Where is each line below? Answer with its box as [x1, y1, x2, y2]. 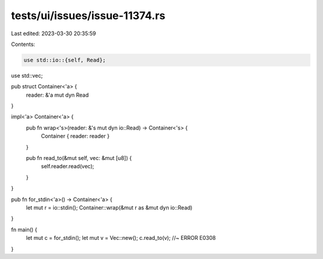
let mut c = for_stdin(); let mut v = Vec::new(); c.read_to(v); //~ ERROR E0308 [26, 235, 216, 242]
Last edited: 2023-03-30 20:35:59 [11, 30, 96, 37]
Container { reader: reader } [41, 132, 110, 140]
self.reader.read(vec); [41, 163, 95, 170]
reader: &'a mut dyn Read [26, 91, 89, 98]
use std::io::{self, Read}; [23, 57, 106, 63]
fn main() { [11, 226, 38, 233]
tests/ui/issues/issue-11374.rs [11, 9, 166, 22]
